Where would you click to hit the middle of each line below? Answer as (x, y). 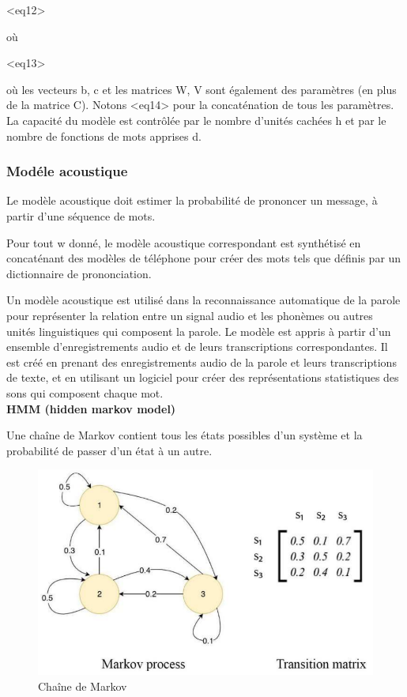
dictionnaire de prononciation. (79, 273)
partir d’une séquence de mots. (81, 215)
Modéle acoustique (67, 171)
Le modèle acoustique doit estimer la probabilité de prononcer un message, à (192, 200)
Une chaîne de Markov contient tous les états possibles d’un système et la (185, 435)
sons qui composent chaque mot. (85, 392)
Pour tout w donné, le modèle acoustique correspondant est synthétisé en (184, 242)
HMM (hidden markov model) (91, 408)
